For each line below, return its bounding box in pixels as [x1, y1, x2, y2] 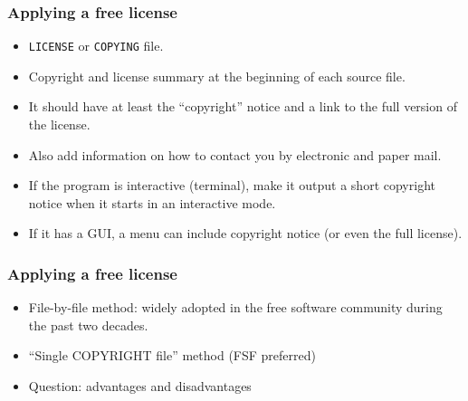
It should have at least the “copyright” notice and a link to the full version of [28, 97, 457, 116]
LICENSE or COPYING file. [28, 36, 164, 55]
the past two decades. [28, 315, 148, 334]
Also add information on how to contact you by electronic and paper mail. [28, 145, 442, 164]
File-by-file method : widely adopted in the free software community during [28, 298, 443, 317]
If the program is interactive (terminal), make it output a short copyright [28, 176, 435, 195]
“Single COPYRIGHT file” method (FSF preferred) [28, 346, 316, 365]
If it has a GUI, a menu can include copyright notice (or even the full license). [28, 224, 463, 243]
